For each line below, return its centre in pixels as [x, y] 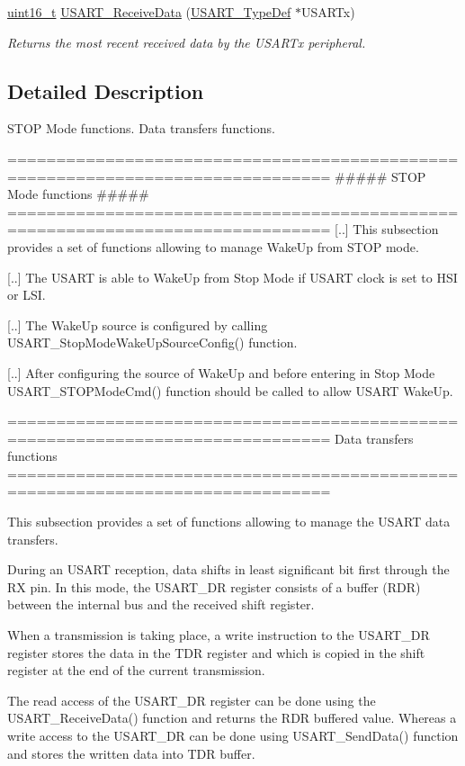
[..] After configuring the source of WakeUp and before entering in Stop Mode [221, 372]
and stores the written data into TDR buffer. [131, 753]
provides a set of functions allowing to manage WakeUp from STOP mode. [213, 246]
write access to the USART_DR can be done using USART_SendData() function [233, 736]
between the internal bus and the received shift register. [161, 604]
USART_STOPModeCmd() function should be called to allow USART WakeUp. [230, 390]
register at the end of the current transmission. [136, 670]
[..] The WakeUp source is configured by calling [138, 324]
